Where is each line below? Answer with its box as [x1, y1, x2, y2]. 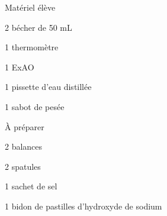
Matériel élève [5, 1, 56, 13]
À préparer [5, 120, 44, 133]
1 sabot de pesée [5, 100, 65, 112]
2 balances [5, 140, 43, 153]
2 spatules [5, 160, 41, 172]
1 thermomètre [5, 41, 59, 53]
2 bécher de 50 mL [5, 21, 72, 33]
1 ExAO [5, 60, 34, 73]
